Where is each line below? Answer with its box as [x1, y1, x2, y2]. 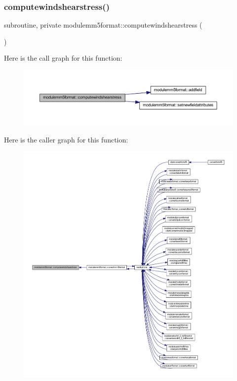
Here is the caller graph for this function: [4, 134, 128, 144]
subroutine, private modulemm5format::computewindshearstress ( [4, 20, 202, 30]
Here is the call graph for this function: [4, 53, 122, 63]
